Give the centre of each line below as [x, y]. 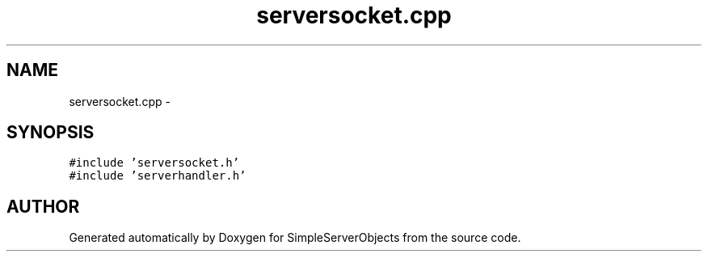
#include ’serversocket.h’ [154, 163]
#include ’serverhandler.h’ [158, 176]
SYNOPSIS [51, 133]
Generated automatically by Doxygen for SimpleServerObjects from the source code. [295, 238]
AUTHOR [43, 206]
